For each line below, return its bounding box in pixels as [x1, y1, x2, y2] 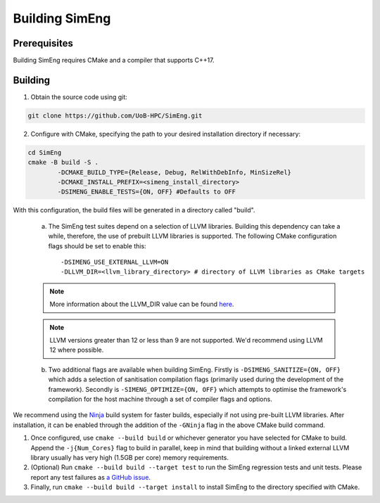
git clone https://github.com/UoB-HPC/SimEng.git [27, 111, 203, 120]
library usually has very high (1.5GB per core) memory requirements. [30, 453, 229, 461]
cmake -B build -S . [27, 158, 99, 167]
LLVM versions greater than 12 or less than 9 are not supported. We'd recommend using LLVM [49, 336, 323, 344]
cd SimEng [27, 148, 62, 156]
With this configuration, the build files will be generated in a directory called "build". [13, 206, 255, 215]
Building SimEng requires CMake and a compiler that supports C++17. [13, 56, 215, 65]
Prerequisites [13, 37, 73, 49]
